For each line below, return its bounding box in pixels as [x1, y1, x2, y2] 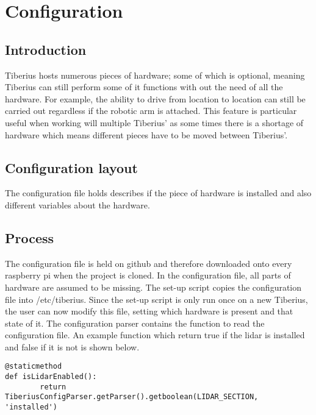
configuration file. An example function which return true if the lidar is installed [5, 328, 305, 341]
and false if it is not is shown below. [5, 340, 140, 353]
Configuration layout [5, 158, 138, 177]
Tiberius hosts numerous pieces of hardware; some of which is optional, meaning [5, 68, 305, 81]
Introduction [5, 40, 87, 59]
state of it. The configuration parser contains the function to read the [5, 316, 265, 329]
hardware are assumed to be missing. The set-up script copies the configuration [5, 280, 302, 293]
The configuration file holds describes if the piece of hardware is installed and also [5, 186, 312, 199]
